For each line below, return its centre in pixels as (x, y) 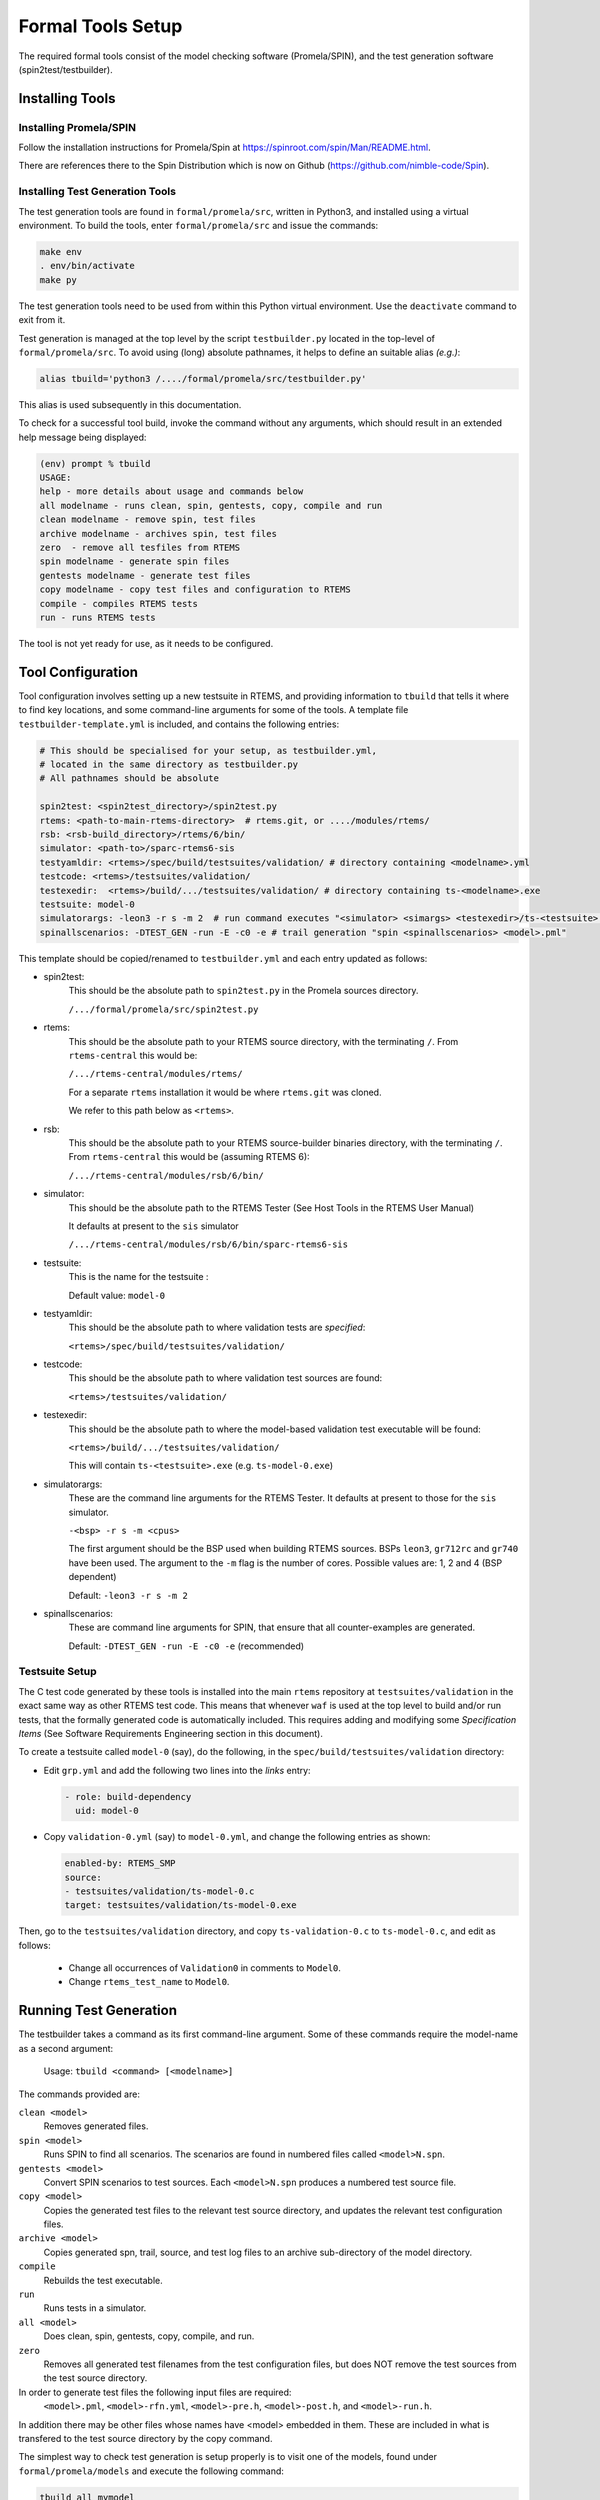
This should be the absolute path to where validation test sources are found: (225, 1378)
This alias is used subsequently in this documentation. (130, 404)
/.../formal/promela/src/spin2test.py (163, 1009)
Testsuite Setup (57, 1672)
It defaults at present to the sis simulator (153, 1226)
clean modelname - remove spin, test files (148, 519)
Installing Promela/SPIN (77, 127)
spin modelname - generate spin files (134, 561)
